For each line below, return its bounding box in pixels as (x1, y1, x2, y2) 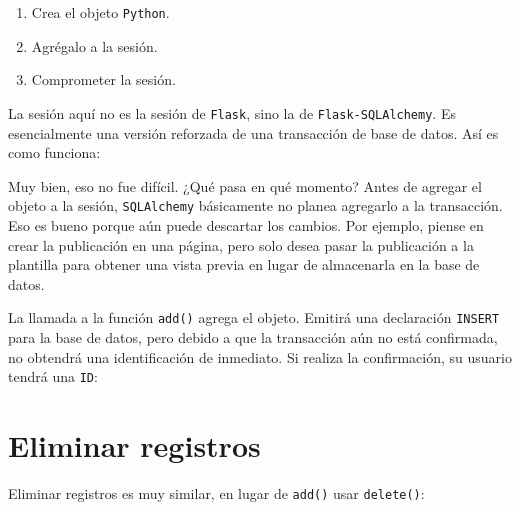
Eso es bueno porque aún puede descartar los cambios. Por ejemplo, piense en (8, 214, 484, 235)
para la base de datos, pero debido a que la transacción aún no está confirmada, (8, 326, 498, 347)
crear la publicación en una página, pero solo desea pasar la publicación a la (8, 234, 474, 255)
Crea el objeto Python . (31, 2, 170, 22)
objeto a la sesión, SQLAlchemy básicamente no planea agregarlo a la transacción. (8, 195, 503, 216)
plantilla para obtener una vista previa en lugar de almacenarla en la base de (8, 254, 480, 275)
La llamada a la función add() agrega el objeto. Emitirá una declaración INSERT (8, 307, 500, 328)
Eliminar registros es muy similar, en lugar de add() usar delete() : (8, 482, 425, 503)
